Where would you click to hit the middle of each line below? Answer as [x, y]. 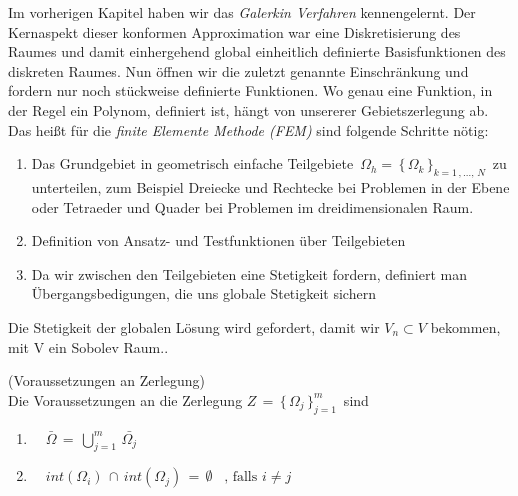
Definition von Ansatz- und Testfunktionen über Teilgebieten [218, 240]
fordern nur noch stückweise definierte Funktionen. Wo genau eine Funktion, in [250, 90]
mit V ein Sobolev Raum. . [88, 346]
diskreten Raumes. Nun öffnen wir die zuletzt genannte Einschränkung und [238, 70]
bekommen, [465, 326]
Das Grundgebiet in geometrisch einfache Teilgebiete [192, 163]
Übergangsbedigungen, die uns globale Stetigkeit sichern [203, 293]
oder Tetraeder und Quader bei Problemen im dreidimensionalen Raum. [252, 206]
